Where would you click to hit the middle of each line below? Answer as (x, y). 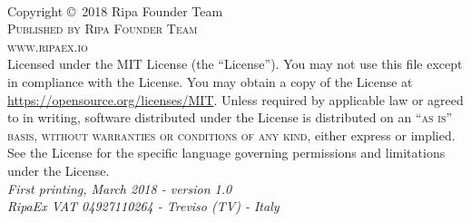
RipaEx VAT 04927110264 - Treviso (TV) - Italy (143, 206)
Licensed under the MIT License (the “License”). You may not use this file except (235, 64)
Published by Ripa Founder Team (103, 29)
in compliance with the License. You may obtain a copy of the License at (210, 81)
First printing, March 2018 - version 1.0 (120, 188)
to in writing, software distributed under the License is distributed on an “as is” (230, 117)
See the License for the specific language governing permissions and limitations (226, 153)
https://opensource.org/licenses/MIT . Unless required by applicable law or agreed (235, 99)
